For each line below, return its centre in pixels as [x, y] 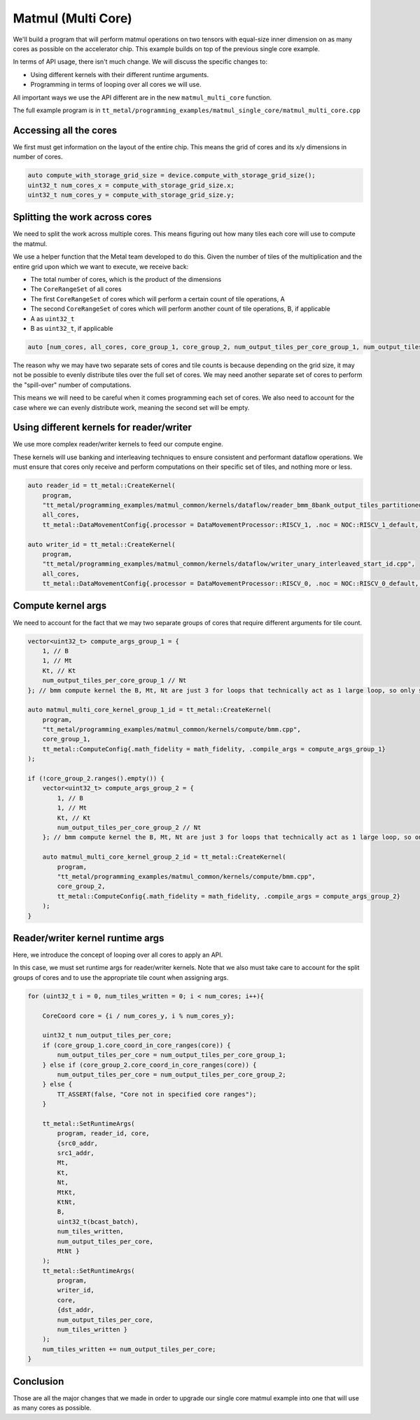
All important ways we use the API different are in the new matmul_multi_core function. [142, 97]
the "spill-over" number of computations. [72, 385]
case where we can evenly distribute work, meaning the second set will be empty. [131, 407]
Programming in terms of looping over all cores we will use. [116, 85]
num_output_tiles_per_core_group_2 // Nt [129, 827]
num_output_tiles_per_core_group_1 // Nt [114, 681]
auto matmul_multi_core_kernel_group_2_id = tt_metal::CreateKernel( [164, 857]
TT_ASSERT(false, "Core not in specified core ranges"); [157, 1094]
